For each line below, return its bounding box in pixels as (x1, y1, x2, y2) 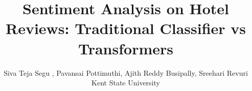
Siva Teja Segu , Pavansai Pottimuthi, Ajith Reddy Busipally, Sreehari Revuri (4, 67, 248, 78)
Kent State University (91, 77, 160, 88)
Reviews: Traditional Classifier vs (5, 18, 246, 39)
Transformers (78, 38, 173, 58)
